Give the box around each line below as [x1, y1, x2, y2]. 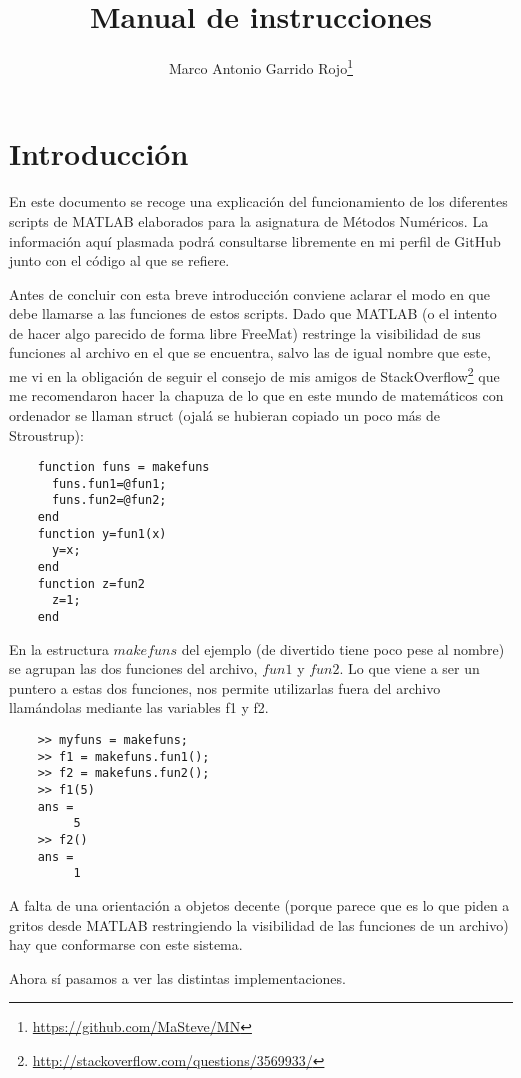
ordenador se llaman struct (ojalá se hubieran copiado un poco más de [9, 404, 440, 425]
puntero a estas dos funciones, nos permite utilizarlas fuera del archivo [9, 677, 441, 698]
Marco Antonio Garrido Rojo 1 [168, 55, 353, 78]
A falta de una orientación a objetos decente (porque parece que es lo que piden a [9, 894, 510, 915]
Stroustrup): [9, 424, 84, 445]
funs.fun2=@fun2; [51, 493, 167, 508]
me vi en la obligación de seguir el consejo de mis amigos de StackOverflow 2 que [9, 363, 500, 386]
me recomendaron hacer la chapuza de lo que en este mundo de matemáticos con [9, 385, 504, 406]
